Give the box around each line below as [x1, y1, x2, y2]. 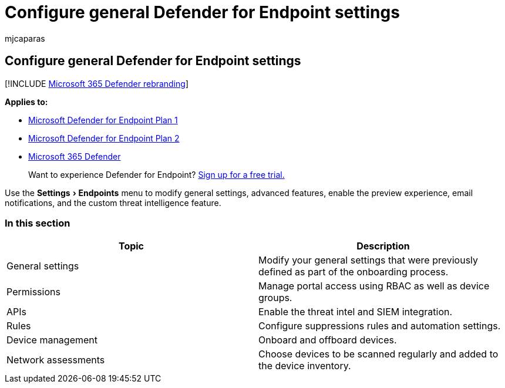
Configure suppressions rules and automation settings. [258, 320, 501, 332]
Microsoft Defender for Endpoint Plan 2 [28, 133, 180, 143]
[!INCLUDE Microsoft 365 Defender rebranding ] [5, 78, 189, 89]
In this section [5, 217, 70, 229]
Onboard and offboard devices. [258, 334, 397, 346]
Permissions [6, 286, 60, 298]
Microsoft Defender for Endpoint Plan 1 [28, 114, 178, 125]
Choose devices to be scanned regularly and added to [258, 348, 499, 360]
